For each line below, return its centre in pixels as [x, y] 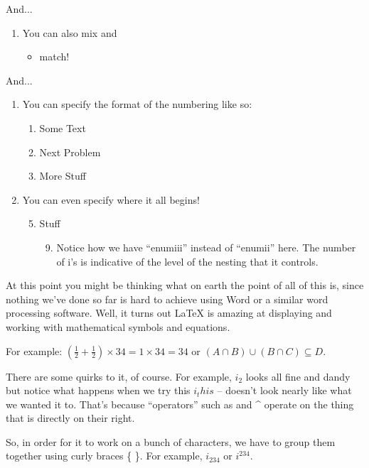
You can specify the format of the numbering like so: [137, 104]
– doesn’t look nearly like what [284, 390]
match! [54, 56]
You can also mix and [70, 32]
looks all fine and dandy [298, 376]
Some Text [63, 127]
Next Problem [70, 152]
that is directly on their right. [70, 418]
